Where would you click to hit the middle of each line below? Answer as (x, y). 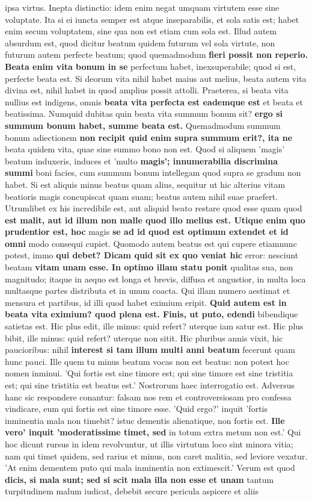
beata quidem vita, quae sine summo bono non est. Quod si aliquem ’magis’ (145, 149)
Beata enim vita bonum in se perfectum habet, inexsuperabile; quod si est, (151, 66)
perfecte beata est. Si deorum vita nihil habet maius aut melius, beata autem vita (156, 78)
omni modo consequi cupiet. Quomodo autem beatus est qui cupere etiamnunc (151, 243)
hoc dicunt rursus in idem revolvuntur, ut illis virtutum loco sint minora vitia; (149, 443)
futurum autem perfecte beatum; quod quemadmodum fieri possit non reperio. (156, 54)
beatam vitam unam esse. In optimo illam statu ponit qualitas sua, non (149, 267)
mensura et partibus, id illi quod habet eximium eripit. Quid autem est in (146, 302)
